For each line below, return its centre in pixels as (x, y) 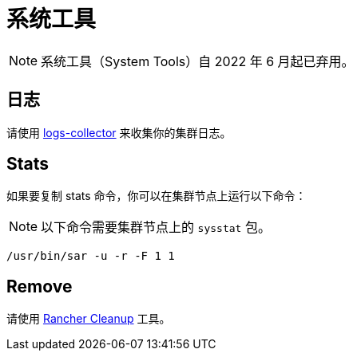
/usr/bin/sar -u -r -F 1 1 (91, 256)
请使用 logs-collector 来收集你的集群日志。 (119, 132)
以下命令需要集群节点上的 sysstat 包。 (156, 228)
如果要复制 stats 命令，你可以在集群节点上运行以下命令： (157, 196)
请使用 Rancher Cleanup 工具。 (89, 319)
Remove (40, 286)
